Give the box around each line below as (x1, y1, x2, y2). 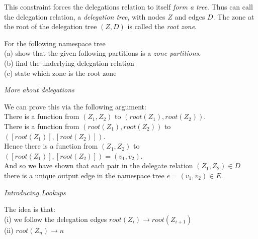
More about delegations (4, 84, 74, 95)
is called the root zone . (127, 21, 197, 32)
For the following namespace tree (4, 38, 106, 48)
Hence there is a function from (4, 141, 98, 151)
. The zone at (213, 11, 254, 22)
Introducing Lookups (4, 187, 66, 197)
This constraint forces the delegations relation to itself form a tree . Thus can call (4, 2, 253, 12)
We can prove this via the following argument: (4, 101, 146, 111)
